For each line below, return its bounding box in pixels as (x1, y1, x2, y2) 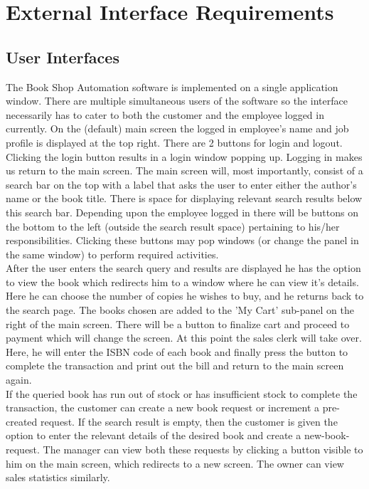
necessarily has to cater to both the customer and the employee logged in (6, 107, 324, 122)
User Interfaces (6, 46, 119, 68)
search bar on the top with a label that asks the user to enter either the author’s (6, 177, 357, 191)
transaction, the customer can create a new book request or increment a (6, 400, 320, 415)
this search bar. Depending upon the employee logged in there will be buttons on (6, 204, 359, 219)
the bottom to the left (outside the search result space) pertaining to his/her (6, 219, 340, 233)
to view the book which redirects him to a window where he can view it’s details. (6, 274, 359, 289)
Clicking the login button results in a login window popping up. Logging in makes (6, 149, 363, 164)
